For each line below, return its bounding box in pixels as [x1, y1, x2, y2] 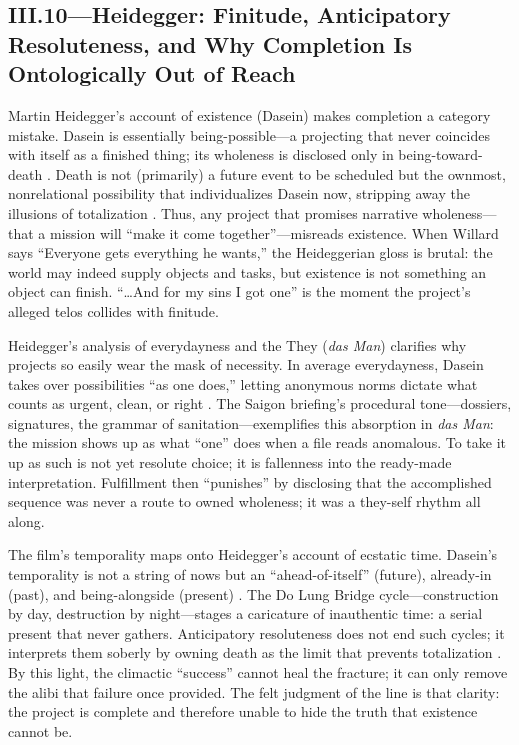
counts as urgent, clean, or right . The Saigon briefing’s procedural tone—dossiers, [8, 393, 512, 414]
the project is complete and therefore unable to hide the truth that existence [8, 701, 478, 722]
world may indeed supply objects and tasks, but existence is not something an [8, 261, 487, 282]
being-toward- [398, 144, 483, 165]
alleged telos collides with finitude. [8, 300, 219, 321]
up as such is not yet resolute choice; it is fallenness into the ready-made [8, 452, 452, 473]
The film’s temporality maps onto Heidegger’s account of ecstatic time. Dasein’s [8, 544, 498, 565]
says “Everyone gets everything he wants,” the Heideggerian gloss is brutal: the [8, 242, 493, 263]
